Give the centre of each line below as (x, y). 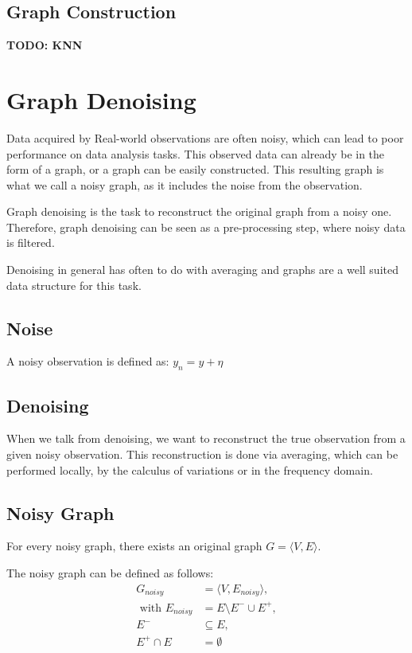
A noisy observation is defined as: (88, 361)
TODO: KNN (45, 45)
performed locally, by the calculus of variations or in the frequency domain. (190, 469)
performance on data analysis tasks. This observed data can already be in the (196, 153)
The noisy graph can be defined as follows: (110, 573)
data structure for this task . (74, 285)
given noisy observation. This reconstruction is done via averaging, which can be (202, 454)
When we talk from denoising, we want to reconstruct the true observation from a (206, 438)
